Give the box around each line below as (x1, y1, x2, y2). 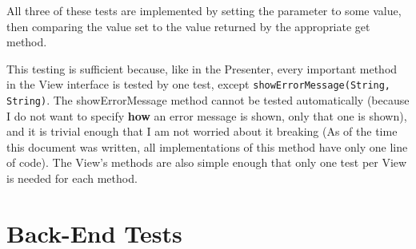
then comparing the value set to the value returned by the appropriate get (6, 18, 370, 34)
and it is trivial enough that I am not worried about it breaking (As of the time (6, 123, 398, 140)
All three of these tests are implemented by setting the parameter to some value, (6, 2, 402, 18)
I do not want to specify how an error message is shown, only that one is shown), (6, 107, 407, 124)
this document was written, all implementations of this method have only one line (6, 138, 408, 155)
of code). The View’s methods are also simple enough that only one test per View (6, 154, 407, 171)
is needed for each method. (6, 170, 138, 187)
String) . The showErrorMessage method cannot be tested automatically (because (6, 92, 410, 109)
